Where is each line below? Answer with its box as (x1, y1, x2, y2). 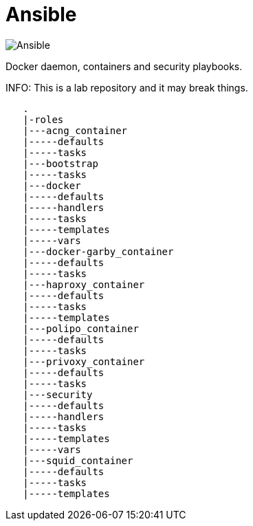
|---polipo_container (23, 322, 139, 334)
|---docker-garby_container (23, 245, 174, 257)
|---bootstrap (23, 157, 98, 169)
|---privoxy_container (23, 355, 145, 367)
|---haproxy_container (23, 278, 145, 290)
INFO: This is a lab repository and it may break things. (5, 81, 248, 94)
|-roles (23, 113, 64, 125)
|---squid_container (23, 454, 133, 466)
